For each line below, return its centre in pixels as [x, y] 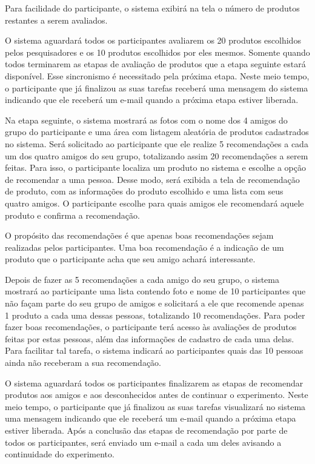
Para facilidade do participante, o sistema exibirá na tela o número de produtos [152, 8]
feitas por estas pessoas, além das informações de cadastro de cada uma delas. [150, 338]
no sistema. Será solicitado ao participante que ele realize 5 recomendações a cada [157, 143]
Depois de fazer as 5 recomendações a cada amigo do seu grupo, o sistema [142, 279]
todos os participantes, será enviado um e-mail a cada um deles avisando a [143, 442]
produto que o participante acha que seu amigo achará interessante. [130, 259]
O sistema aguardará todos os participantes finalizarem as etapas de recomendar [154, 383]
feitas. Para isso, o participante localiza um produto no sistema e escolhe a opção [155, 167]
